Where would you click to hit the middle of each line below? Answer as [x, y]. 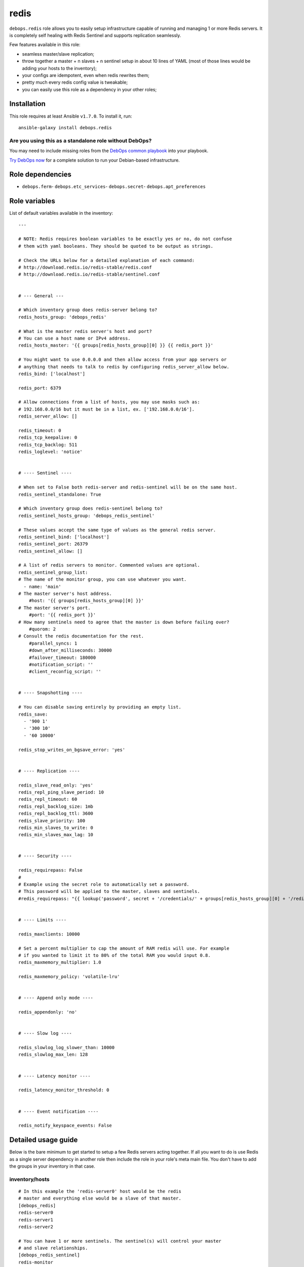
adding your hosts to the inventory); [60, 68]
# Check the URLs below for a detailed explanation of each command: [107, 260]
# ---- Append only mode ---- [56, 998]
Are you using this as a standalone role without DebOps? [81, 140]
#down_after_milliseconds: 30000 [70, 650]
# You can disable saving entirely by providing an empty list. [100, 707]
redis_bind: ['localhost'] [52, 374]
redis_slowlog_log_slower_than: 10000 [67, 1048]
